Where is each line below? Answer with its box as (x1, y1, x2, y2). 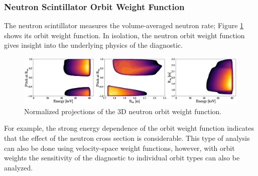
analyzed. (4, 162, 33, 172)
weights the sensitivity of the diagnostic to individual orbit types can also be (4, 152, 240, 163)
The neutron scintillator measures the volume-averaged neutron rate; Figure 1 (4, 20, 244, 31)
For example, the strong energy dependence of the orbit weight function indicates (4, 123, 254, 133)
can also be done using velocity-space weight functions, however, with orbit (4, 142, 235, 153)
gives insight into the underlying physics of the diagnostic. (4, 40, 183, 50)
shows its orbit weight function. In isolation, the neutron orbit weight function (4, 30, 245, 40)
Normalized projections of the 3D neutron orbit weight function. (24, 106, 222, 116)
